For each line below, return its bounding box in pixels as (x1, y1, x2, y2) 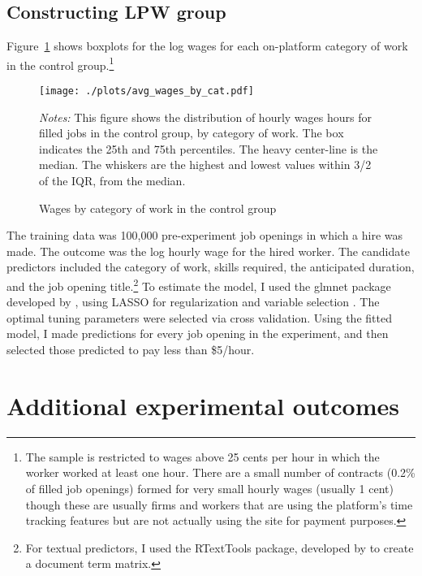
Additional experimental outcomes (6, 388, 400, 422)
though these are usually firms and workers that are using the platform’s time (25, 496, 413, 513)
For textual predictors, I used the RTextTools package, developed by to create (25, 539, 414, 556)
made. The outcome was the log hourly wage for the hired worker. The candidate (6, 242, 410, 259)
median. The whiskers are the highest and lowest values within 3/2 (39, 156, 372, 173)
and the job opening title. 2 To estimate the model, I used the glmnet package (6, 275, 391, 294)
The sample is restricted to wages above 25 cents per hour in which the (25, 448, 380, 465)
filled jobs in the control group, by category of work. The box (39, 124, 344, 141)
